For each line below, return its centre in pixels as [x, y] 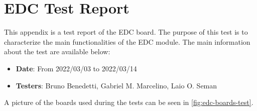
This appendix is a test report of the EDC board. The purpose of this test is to [126, 32]
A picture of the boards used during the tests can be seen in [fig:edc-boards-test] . [129, 102]
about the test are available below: [57, 51]
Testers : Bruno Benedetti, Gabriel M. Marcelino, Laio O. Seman [116, 85]
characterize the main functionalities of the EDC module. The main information [127, 41]
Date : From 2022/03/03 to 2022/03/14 [76, 68]
